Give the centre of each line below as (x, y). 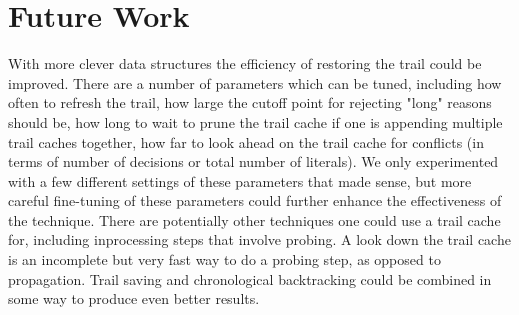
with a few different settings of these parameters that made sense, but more (240, 180)
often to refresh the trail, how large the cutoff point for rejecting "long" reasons (250, 102)
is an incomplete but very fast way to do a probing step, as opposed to (224, 259)
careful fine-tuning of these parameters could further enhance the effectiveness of (255, 200)
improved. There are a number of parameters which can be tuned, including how (255, 82)
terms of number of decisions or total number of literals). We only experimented (253, 161)
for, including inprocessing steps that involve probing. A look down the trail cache (259, 239)
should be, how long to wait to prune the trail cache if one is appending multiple (255, 121)
